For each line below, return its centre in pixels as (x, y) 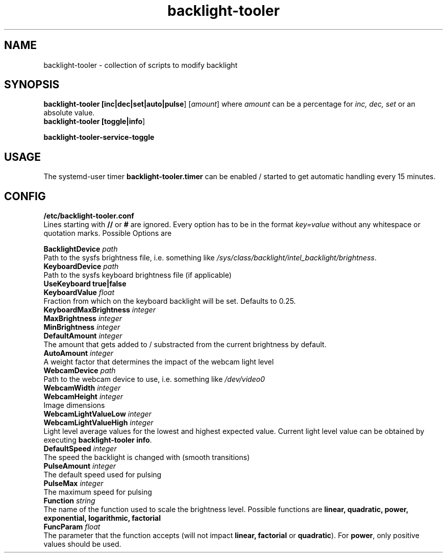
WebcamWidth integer (82, 388)
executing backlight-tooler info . (98, 440)
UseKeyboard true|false (85, 284)
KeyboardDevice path (81, 267)
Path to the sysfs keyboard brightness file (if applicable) (138, 275)
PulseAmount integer (80, 466)
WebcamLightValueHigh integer (98, 423)
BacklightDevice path (81, 249)
